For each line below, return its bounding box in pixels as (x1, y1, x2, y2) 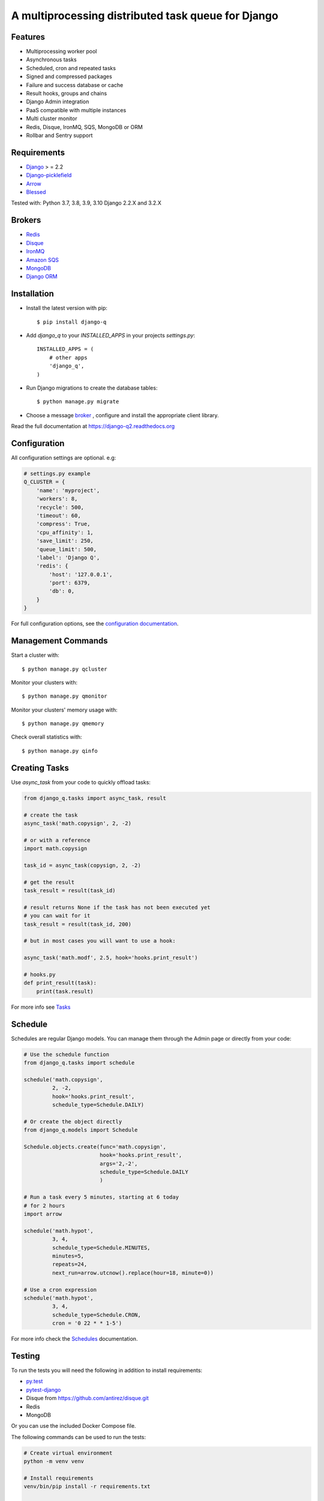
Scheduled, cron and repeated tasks (26, 64, 116, 71)
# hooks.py (23, 971, 56, 978)
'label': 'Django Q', (36, 554, 100, 561)
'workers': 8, (36, 495, 78, 503)
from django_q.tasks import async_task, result (23, 794, 166, 802)
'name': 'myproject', (36, 487, 100, 494)
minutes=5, (52, 1252, 84, 1259)
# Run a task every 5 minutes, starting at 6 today (23, 1194, 179, 1201)
